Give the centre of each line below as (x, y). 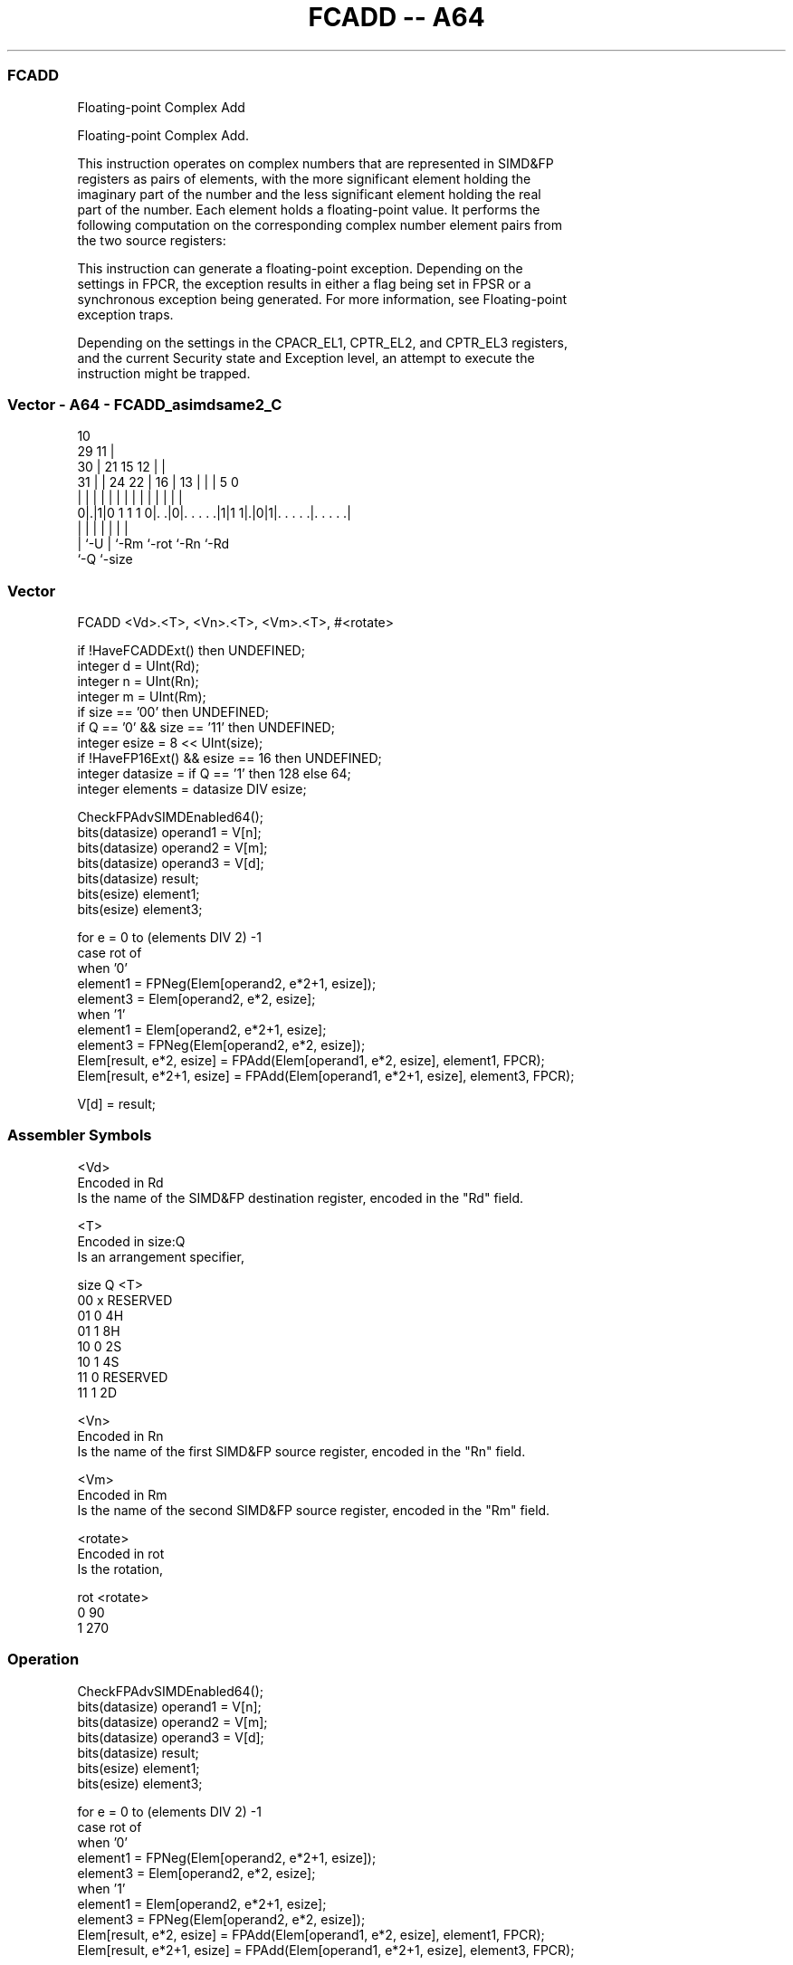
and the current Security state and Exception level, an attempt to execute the (306, 358)
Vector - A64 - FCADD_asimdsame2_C (145, 404)
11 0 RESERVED (123, 1377)
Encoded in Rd (120, 1182)
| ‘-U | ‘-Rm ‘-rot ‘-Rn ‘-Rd (153, 544)
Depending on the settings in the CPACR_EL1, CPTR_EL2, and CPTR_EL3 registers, (323, 342)
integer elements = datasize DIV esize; (192, 789)
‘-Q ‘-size (105, 559)
